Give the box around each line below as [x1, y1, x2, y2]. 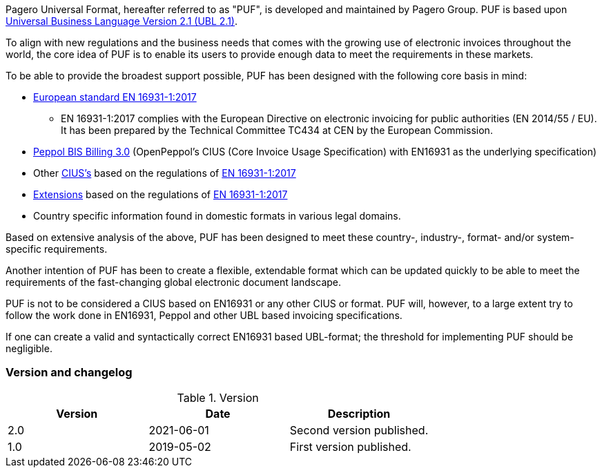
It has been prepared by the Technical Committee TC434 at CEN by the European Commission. [61, 124, 493, 136]
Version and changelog [6, 365, 133, 380]
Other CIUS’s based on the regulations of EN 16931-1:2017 [33, 167, 296, 179]
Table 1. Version [177, 390, 259, 405]
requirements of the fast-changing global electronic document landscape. [6, 276, 342, 288]
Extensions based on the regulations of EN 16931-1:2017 [33, 189, 288, 200]
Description [327, 406, 391, 421]
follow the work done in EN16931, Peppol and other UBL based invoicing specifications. [6, 309, 402, 321]
